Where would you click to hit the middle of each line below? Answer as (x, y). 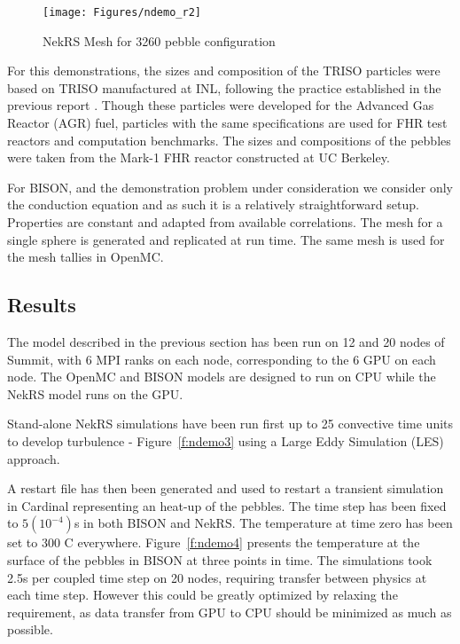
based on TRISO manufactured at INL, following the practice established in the (224, 87)
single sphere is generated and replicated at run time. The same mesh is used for (226, 239)
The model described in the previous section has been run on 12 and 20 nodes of (226, 341)
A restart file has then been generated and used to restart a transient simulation (226, 488)
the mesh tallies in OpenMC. (86, 257)
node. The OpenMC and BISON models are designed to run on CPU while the (222, 377)
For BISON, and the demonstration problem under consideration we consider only (230, 187)
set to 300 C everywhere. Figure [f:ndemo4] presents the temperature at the (214, 542)
